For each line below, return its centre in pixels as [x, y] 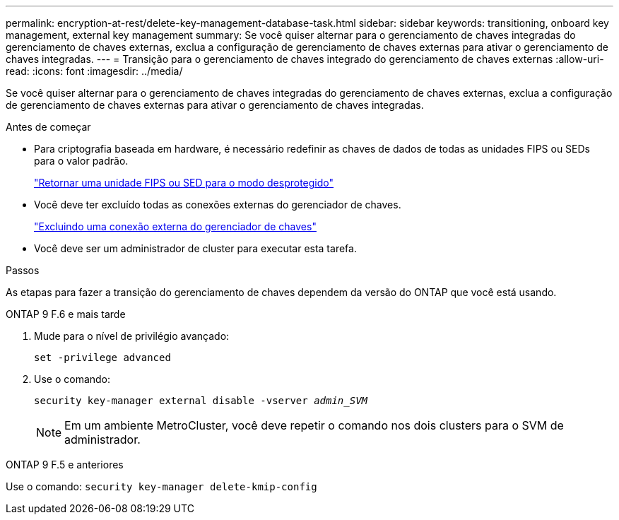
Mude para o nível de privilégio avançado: [132, 336]
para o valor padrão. [81, 161]
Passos [23, 270]
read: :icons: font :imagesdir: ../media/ [94, 71]
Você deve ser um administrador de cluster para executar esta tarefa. [195, 248]
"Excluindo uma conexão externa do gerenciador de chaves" [175, 226]
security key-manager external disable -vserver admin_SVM [201, 401]
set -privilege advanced [102, 357]
